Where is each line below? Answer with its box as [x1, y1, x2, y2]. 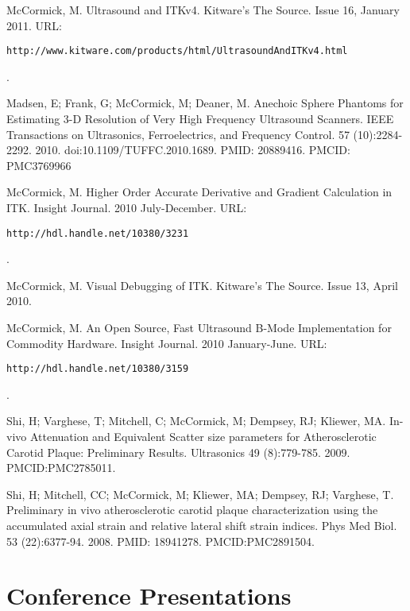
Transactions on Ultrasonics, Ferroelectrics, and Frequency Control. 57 [6, 126, 350, 142]
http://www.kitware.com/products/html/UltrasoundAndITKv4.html [6, 45, 348, 57]
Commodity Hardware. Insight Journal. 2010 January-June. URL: [6, 335, 327, 351]
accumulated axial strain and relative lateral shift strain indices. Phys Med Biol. [6, 517, 397, 534]
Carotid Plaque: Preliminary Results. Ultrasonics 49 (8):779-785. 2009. [6, 443, 350, 460]
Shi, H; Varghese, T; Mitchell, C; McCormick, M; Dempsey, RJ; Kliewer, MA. [6, 412, 386, 429]
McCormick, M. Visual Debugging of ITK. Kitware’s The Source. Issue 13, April [6, 276, 398, 293]
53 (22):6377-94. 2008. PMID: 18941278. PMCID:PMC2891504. [6, 532, 315, 549]
